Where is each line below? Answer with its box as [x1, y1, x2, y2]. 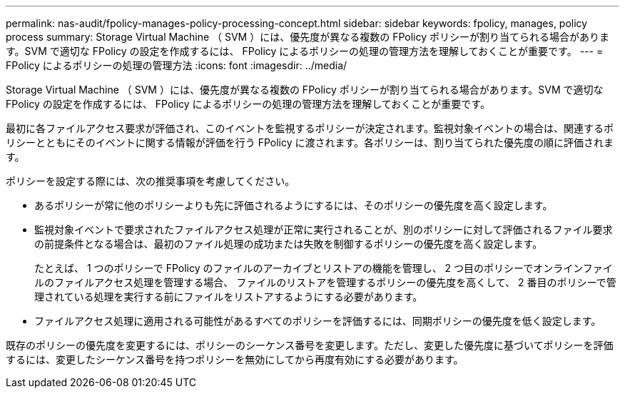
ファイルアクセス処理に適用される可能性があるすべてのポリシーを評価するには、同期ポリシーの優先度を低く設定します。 [34, 315, 601, 327]
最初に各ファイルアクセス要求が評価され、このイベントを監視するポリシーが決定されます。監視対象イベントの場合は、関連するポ [6, 122, 614, 134]
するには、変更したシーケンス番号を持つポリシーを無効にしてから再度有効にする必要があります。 [6, 353, 464, 365]
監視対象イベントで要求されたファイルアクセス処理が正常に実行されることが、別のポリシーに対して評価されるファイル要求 [34, 223, 613, 236]
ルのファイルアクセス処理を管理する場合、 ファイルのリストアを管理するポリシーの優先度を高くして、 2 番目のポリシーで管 [34, 276, 616, 288]
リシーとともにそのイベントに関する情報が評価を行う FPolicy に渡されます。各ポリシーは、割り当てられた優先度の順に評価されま [6, 136, 614, 148]
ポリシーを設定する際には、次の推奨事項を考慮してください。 [6, 175, 295, 187]
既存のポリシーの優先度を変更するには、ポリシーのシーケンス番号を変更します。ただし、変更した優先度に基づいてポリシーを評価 [6, 339, 614, 351]
